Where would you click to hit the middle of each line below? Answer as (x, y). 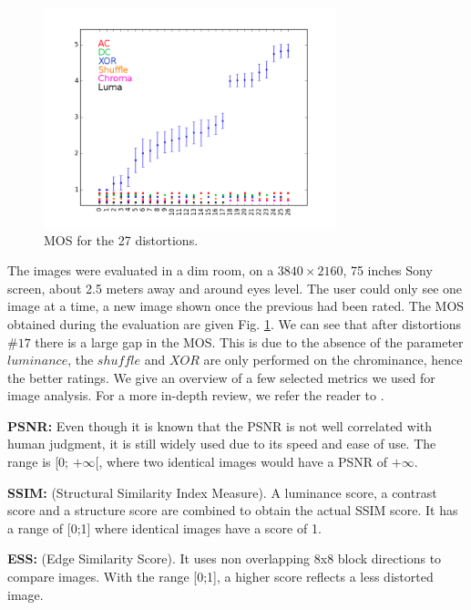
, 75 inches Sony (388, 270)
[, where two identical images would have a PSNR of (241, 462)
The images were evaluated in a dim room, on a (141, 270)
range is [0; (38, 462)
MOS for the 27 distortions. (121, 239)
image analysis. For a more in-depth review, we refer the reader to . (196, 395)
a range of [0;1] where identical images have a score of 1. (164, 527)
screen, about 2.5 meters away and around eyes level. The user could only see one (235, 288)
